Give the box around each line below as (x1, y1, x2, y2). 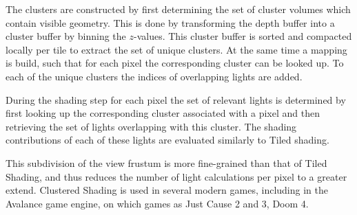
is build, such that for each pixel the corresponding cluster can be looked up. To (6, 56, 344, 70)
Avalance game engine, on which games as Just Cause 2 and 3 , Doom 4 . (6, 196, 309, 210)
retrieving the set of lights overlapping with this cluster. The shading (6, 119, 297, 133)
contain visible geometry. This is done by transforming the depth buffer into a (6, 15, 335, 30)
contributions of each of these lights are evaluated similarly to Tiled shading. (6, 133, 329, 147)
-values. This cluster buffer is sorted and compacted (133, 29, 352, 43)
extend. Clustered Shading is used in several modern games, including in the (6, 183, 328, 197)
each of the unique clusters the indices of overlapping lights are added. (6, 69, 303, 83)
